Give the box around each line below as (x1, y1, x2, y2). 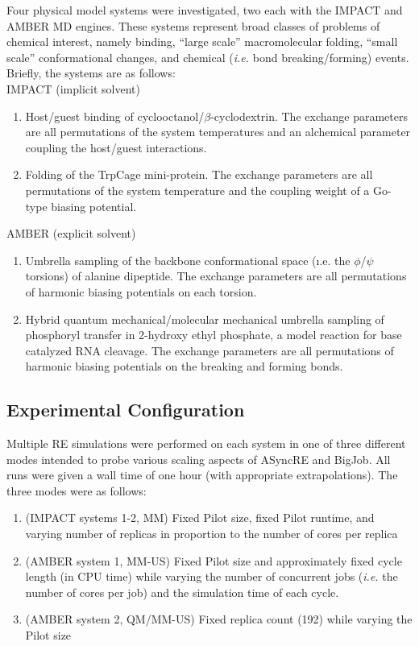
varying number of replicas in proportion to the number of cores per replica (25, 525, 398, 542)
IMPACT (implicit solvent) (6, 80, 140, 97)
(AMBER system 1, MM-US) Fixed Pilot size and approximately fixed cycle (25, 552, 402, 569)
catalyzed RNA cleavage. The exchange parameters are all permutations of (25, 342, 394, 358)
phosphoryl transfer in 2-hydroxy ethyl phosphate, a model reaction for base (25, 326, 402, 343)
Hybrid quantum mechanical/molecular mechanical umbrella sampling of (25, 310, 384, 327)
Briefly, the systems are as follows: (6, 64, 176, 81)
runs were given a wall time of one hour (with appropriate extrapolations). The (6, 466, 398, 483)
